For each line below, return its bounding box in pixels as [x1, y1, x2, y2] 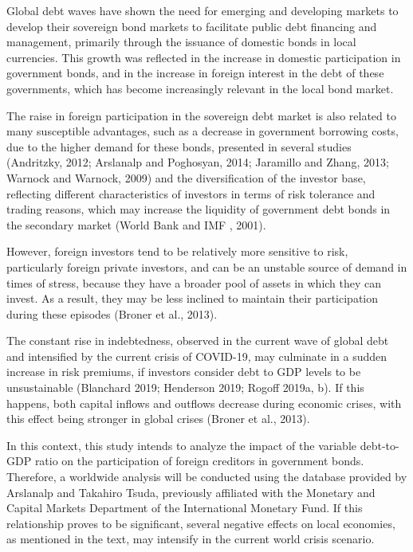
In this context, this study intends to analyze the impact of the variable [6, 437, 357, 453]
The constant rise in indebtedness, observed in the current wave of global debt [6, 332, 389, 349]
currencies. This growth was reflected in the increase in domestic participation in [6, 49, 401, 65]
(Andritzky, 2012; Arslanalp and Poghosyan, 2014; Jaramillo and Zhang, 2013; [6, 154, 389, 170]
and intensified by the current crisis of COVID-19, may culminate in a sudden [6, 347, 387, 364]
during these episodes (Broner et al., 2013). [6, 305, 218, 322]
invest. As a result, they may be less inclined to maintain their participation [6, 290, 379, 307]
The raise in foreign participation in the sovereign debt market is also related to [6, 107, 396, 123]
